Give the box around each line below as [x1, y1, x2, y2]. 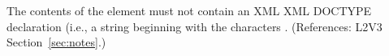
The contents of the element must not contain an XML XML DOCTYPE [6, 2, 372, 18]
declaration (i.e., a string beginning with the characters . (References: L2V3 [6, 18, 383, 34]
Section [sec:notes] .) [6, 34, 106, 50]
